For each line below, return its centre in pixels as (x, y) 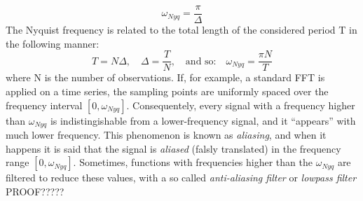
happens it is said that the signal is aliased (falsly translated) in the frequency (173, 148)
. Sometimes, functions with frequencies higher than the (193, 162)
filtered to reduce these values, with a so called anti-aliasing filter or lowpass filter (181, 178)
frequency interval (44, 105)
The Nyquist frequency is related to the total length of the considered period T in (181, 30)
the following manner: (53, 43)
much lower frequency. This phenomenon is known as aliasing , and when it (166, 134)
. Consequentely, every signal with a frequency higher (241, 105)
